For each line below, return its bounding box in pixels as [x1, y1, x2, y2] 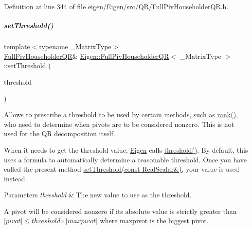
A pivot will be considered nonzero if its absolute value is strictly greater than [4, 206, 237, 216]
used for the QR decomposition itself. [4, 128, 115, 139]
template [4, 41, 30, 52]
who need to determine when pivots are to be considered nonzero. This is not [4, 119, 234, 129]
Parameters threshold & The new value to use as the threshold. [4, 190, 192, 200]
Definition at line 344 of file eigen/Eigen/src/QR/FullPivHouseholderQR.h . [4, 1, 229, 11]
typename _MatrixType [39, 41, 111, 52]
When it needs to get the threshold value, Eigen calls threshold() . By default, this [4, 144, 248, 155]
